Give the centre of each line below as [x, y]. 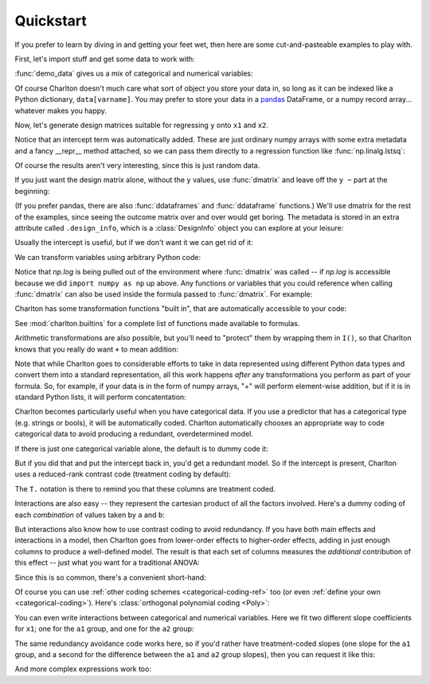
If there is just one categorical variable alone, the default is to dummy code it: [141, 449]
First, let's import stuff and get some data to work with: [105, 59]
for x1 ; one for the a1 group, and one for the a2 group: [104, 629]
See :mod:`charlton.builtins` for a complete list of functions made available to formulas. [157, 323]
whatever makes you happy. [61, 111]
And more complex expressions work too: [83, 669]
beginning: [32, 191]
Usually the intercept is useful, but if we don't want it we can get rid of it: [134, 243]
